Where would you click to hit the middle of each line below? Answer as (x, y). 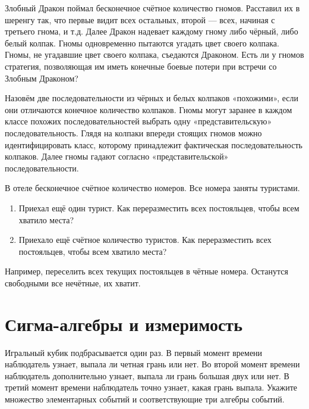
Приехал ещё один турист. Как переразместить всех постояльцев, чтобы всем (159, 207)
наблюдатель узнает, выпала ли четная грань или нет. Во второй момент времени (152, 364)
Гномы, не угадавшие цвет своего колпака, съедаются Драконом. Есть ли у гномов (154, 54)
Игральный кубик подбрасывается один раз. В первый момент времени (134, 352)
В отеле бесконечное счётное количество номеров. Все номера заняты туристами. (152, 188)
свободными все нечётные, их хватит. (73, 282)
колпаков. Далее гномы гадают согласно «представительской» (117, 156)
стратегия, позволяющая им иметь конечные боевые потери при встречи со (141, 66)
